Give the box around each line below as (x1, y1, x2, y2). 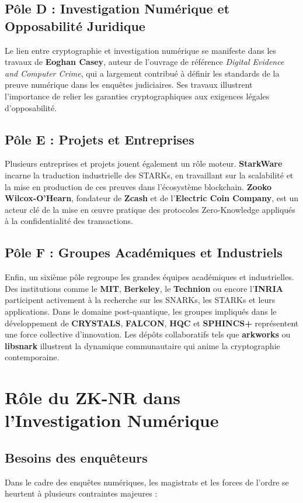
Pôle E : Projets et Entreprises (5, 130, 194, 148)
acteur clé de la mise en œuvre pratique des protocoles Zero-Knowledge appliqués (5, 203, 295, 215)
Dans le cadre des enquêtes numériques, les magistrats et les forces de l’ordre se (5, 476, 289, 488)
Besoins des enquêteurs (5, 448, 148, 466)
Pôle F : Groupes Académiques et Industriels (5, 243, 283, 261)
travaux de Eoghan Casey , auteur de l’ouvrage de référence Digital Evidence (5, 56, 284, 68)
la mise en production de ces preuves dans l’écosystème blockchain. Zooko (5, 180, 272, 192)
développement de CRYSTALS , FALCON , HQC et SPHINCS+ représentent (5, 316, 299, 329)
